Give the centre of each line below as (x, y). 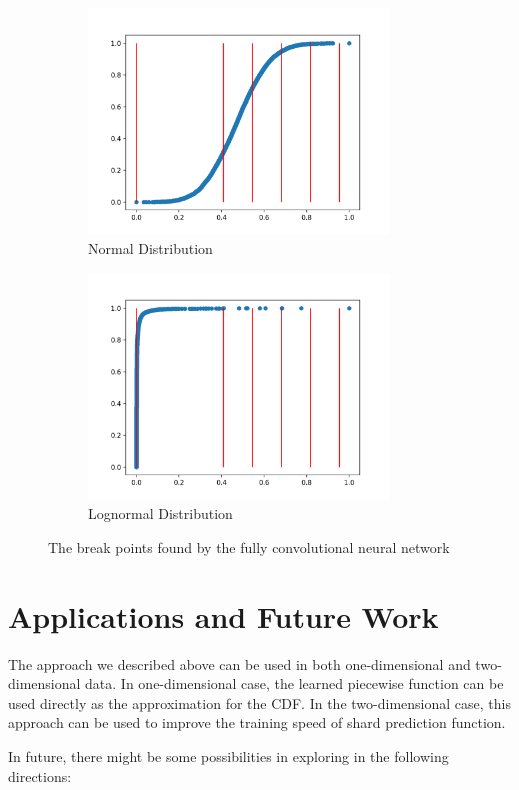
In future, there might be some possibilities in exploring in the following (228, 756)
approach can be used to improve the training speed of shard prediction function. (257, 722)
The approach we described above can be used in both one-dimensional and (239, 663)
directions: (40, 775)
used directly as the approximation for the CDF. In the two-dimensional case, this (259, 702)
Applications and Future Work (223, 615)
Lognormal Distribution (160, 513)
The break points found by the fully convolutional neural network (249, 546)
